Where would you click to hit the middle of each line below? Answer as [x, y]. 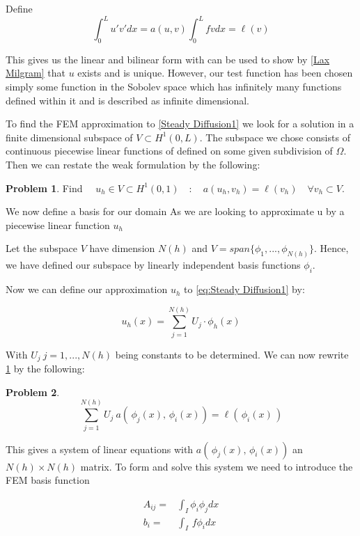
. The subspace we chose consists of [275, 137]
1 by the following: [45, 369]
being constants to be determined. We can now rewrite [232, 354]
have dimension [122, 248]
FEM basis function [48, 480]
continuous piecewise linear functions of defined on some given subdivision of [169, 151]
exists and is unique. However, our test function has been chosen [215, 73]
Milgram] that [36, 73]
